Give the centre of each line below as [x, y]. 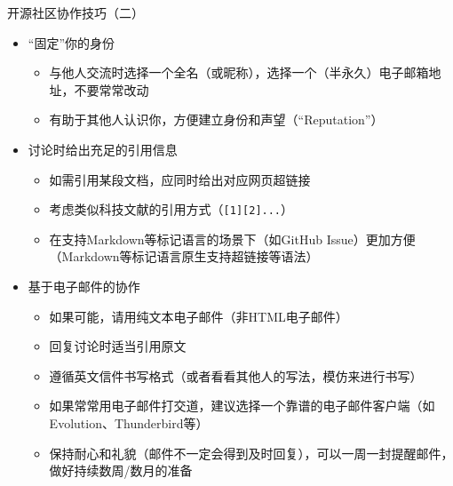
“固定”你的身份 [72, 42]
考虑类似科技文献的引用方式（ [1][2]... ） [171, 209]
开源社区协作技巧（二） [75, 12]
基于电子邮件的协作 [84, 286]
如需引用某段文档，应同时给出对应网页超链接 [180, 179]
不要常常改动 [111, 89]
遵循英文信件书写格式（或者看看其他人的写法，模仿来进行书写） [236, 375]
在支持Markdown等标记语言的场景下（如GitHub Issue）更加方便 [232, 239]
